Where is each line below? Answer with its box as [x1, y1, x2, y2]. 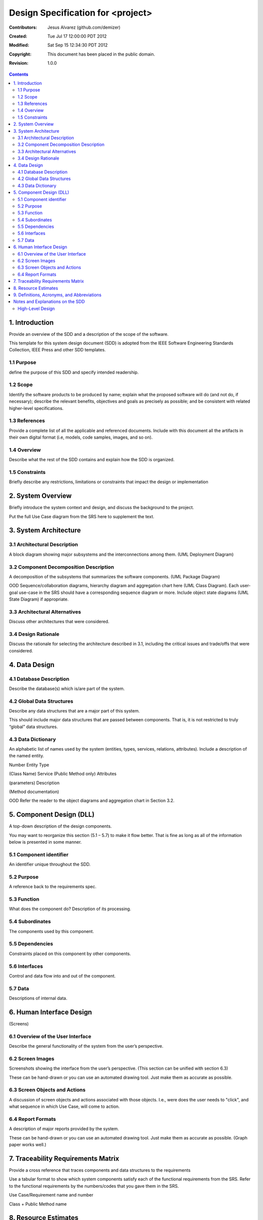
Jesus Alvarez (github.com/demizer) [47, 24, 121, 30]
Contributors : [9, 24, 38, 30]
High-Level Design [18, 305, 55, 311]
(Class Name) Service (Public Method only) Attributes [9, 771, 117, 777]
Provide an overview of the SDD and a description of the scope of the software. [9, 331, 169, 337]
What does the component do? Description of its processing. [9, 906, 131, 912]
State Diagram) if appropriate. [9, 596, 69, 602]
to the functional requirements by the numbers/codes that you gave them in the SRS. [9, 1183, 179, 1189]
